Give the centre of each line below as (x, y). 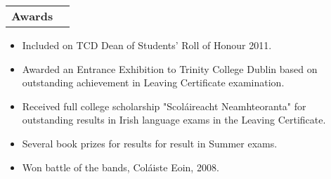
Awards (32, 16)
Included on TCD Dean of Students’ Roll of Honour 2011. (147, 45)
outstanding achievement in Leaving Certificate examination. (153, 82)
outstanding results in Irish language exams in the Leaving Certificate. (174, 120)
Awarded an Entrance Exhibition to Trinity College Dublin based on (170, 68)
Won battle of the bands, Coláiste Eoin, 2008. (121, 167)
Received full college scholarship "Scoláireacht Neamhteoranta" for (164, 106)
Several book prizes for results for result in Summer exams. (150, 143)
